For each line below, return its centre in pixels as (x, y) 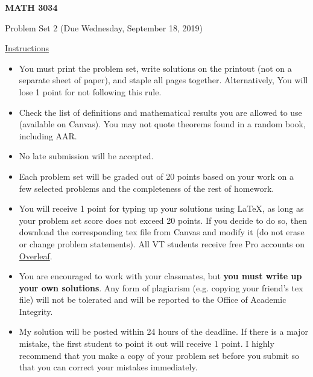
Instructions (27, 48)
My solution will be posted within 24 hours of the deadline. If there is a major (163, 331)
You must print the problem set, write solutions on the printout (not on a (155, 68)
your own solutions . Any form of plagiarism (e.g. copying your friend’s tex (161, 287)
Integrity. (36, 311)
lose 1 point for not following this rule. (90, 91)
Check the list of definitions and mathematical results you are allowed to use (160, 112)
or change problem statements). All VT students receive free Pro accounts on (162, 243)
